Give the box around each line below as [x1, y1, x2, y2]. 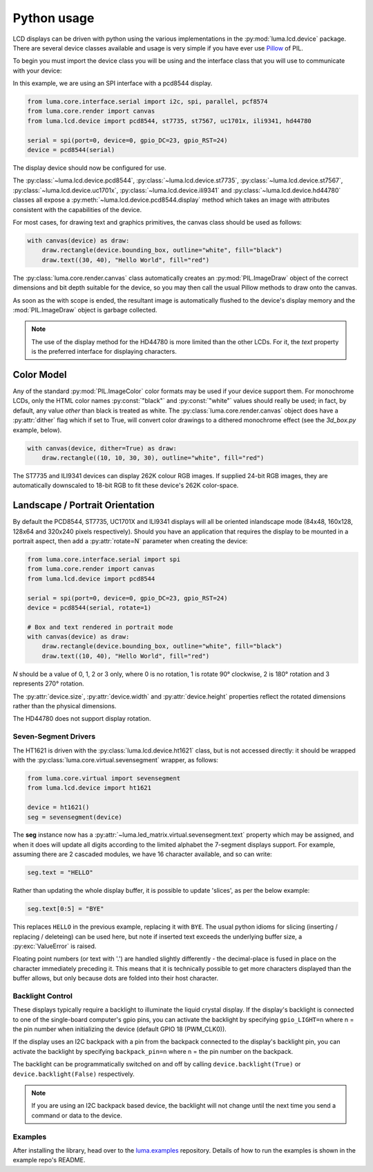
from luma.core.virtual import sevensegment [27, 774, 181, 782]
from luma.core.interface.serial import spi [27, 555, 181, 563]
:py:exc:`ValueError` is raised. [12, 942, 97, 950]
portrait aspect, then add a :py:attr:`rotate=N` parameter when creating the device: [12, 536, 248, 545]
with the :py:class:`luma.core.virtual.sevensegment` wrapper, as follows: [12, 755, 219, 764]
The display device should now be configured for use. [12, 164, 166, 172]
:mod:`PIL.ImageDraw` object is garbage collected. [12, 305, 157, 314]
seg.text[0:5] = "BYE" [27, 905, 104, 913]
